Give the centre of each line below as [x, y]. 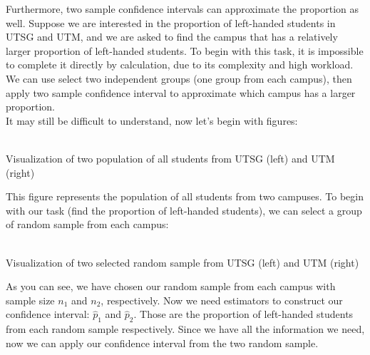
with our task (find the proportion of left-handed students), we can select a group [184, 210]
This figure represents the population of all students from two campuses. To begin [185, 196]
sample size [30, 300]
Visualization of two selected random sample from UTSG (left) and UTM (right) [183, 262]
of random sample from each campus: [87, 224]
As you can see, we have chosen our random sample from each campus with [171, 286]
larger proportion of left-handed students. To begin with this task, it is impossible [185, 50]
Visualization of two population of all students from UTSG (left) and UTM [170, 158]
